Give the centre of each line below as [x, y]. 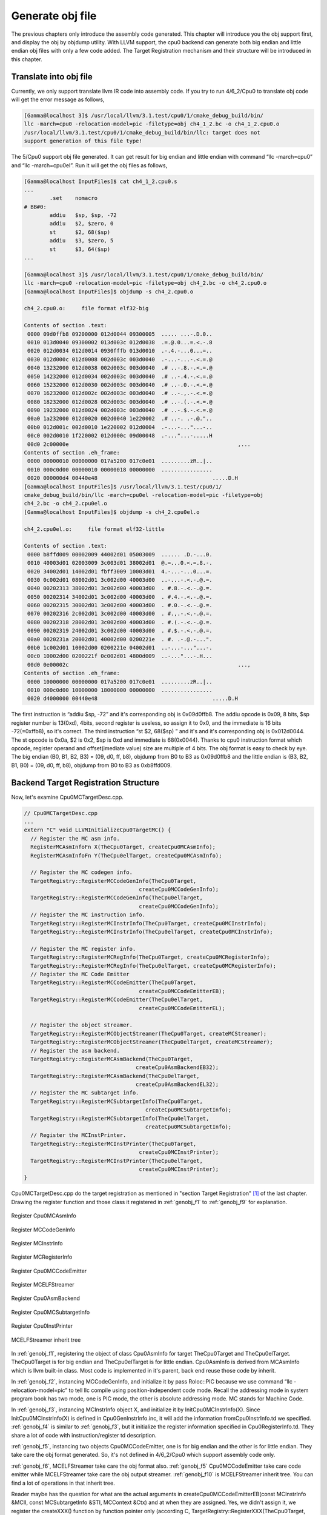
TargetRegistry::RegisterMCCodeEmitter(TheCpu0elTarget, [117, 1000]
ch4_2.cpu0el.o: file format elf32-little [94, 529]
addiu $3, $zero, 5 [81, 241]
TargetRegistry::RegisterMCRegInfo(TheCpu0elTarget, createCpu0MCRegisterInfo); [154, 966]
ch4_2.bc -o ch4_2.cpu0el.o [65, 504]
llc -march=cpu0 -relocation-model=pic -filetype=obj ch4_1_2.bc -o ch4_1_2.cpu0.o [152, 124]
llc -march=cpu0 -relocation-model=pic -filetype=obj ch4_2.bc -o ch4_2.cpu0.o [145, 283]
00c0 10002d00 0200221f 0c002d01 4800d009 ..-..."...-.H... [120, 656]
